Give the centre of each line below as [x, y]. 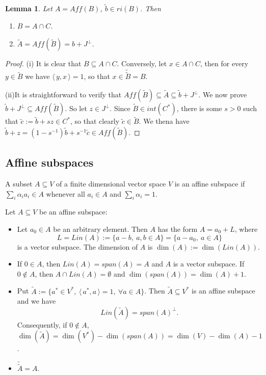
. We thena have [164, 121]
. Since [120, 108]
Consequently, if [42, 324]
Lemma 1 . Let [29, 8]
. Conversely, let [142, 63]
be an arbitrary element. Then [100, 229]
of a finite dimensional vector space [111, 184]
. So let [76, 108]
